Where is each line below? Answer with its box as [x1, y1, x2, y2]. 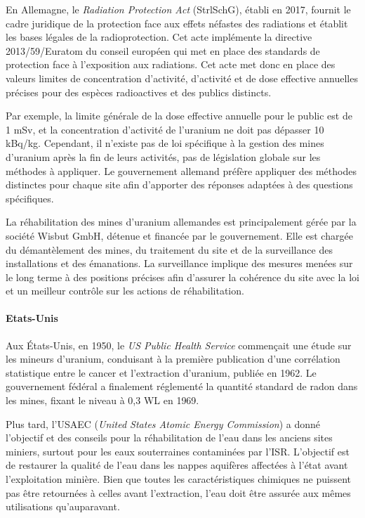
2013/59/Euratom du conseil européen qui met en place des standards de [6, 43, 320, 58]
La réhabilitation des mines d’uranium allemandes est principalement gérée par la [6, 214, 357, 229]
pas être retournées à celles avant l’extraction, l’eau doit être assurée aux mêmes [6, 485, 351, 500]
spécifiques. [6, 190, 54, 205]
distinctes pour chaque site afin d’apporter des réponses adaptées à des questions [6, 177, 353, 192]
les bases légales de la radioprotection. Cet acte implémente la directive [6, 30, 312, 44]
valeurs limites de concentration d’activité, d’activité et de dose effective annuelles [6, 70, 358, 85]
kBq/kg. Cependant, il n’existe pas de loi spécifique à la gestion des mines [6, 136, 324, 150]
